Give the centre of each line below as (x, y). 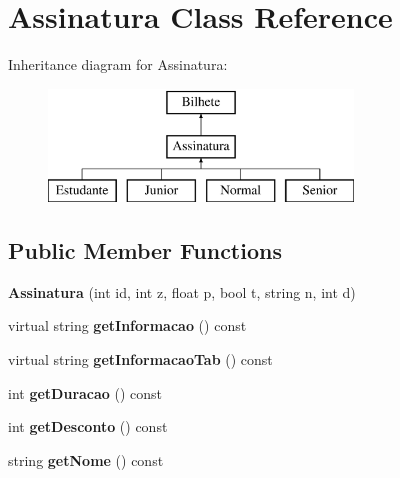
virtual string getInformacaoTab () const (140, 359)
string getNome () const (86, 459)
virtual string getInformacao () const (127, 325)
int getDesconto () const (88, 426)
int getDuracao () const (85, 392)
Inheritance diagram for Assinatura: (118, 64)
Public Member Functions (145, 250)
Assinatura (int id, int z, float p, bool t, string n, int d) (182, 291)
